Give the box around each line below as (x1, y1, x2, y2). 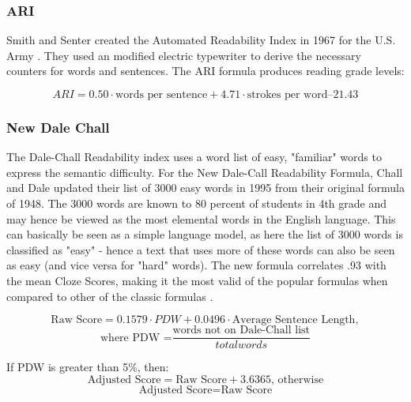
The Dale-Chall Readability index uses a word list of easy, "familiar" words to (6, 148, 382, 165)
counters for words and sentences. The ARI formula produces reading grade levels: (6, 62, 405, 79)
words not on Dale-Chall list (172, 325, 310, 336)
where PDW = (100, 332, 172, 344)
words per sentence (115, 89, 208, 100)
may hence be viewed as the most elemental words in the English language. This (6, 210, 396, 227)
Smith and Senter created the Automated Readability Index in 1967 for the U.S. (6, 32, 396, 48)
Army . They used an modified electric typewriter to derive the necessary (6, 47, 361, 63)
